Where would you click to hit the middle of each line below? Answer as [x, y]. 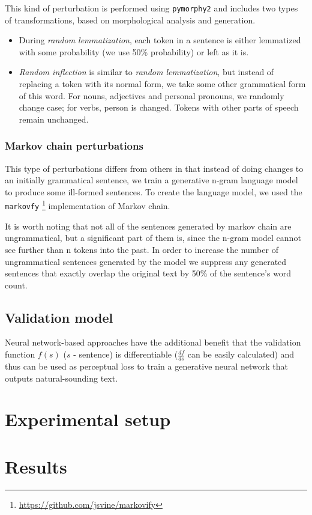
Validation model [59, 317]
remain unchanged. [54, 119]
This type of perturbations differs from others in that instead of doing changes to [154, 168]
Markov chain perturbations [74, 146]
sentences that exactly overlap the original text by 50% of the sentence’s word [148, 273]
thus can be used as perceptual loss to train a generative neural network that [146, 366]
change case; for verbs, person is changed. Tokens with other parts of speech [159, 107]
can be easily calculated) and [241, 354]
